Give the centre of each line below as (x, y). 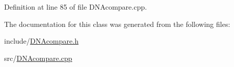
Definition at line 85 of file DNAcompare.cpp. (76, 7)
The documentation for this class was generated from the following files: (117, 24)
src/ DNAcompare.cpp (38, 58)
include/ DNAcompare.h (41, 41)
